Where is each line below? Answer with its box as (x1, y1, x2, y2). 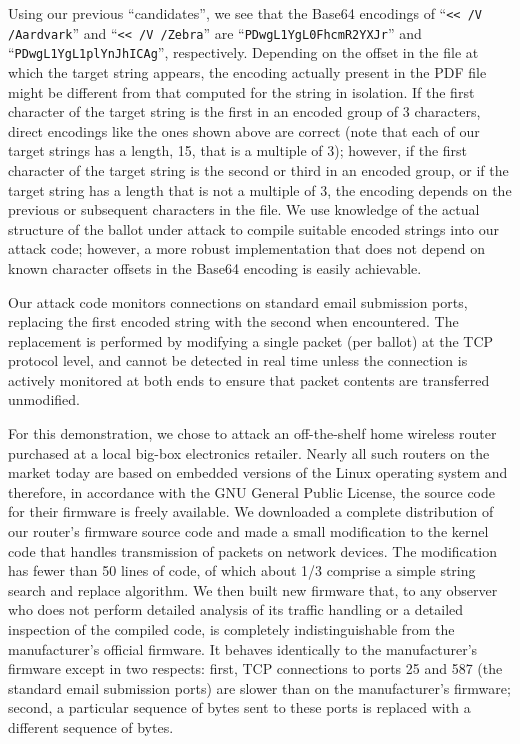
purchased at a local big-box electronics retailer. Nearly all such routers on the (8, 442, 490, 463)
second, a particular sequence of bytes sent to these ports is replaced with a (8, 697, 471, 718)
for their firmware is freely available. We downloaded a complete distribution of (8, 501, 494, 522)
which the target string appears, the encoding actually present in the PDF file (8, 61, 487, 82)
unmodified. (8, 389, 80, 410)
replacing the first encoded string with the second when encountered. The (8, 311, 459, 332)
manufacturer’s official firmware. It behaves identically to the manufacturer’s (8, 638, 478, 659)
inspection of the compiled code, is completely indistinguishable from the (8, 619, 455, 639)
